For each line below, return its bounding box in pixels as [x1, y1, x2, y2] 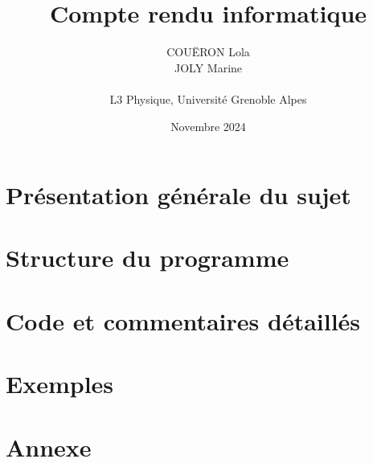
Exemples [6, 367, 114, 400]
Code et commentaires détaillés [6, 304, 361, 337]
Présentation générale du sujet [6, 178, 351, 211]
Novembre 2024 [170, 117, 246, 134]
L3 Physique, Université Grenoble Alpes [109, 90, 307, 107]
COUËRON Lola [166, 43, 250, 60]
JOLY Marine [174, 59, 243, 76]
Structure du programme [6, 241, 289, 274]
